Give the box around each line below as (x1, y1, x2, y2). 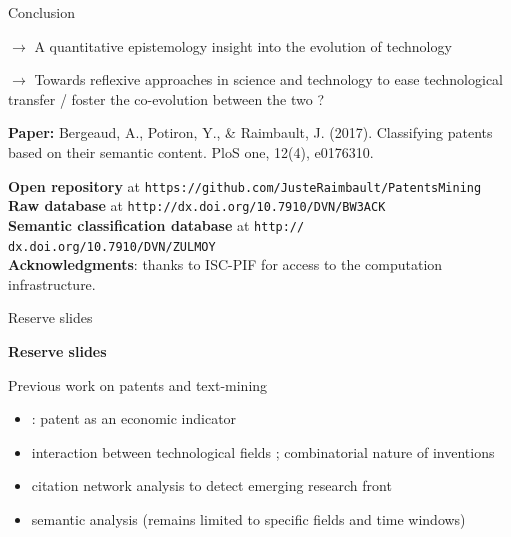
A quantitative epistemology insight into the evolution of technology (34, 35, 452, 56)
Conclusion (8, 2, 75, 22)
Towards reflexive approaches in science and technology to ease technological (34, 69, 503, 90)
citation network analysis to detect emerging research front (31, 475, 392, 496)
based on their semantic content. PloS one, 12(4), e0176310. (8, 141, 374, 162)
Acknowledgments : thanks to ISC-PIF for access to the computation (8, 254, 443, 275)
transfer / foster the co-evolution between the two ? (8, 88, 325, 109)
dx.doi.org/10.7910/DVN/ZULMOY (8, 239, 216, 254)
